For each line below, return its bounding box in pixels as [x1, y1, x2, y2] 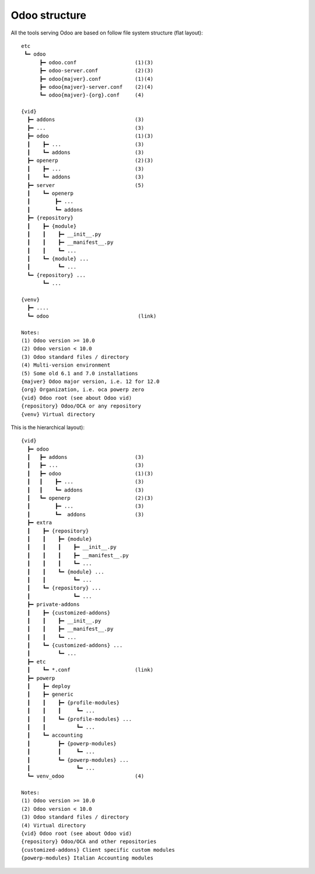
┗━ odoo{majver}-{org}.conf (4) [39, 92, 145, 99]
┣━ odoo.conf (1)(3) [39, 59, 154, 65]
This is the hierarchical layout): [10, 424, 85, 431]
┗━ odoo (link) [27, 313, 157, 319]
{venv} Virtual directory [21, 411, 96, 417]
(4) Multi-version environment [21, 362, 111, 368]
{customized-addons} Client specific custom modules [21, 847, 175, 853]
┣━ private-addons [27, 601, 80, 608]
